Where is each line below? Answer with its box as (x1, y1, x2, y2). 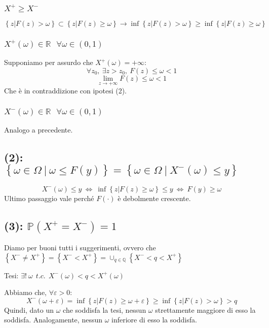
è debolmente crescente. (118, 192, 191, 203)
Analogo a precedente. (4, 124, 73, 135)
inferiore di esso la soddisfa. (111, 314, 197, 325)
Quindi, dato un (4, 304, 54, 315)
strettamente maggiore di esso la (155, 304, 256, 315)
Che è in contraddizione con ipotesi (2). (4, 85, 127, 96)
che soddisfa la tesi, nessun (63, 304, 146, 315)
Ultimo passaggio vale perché (4, 192, 94, 203)
